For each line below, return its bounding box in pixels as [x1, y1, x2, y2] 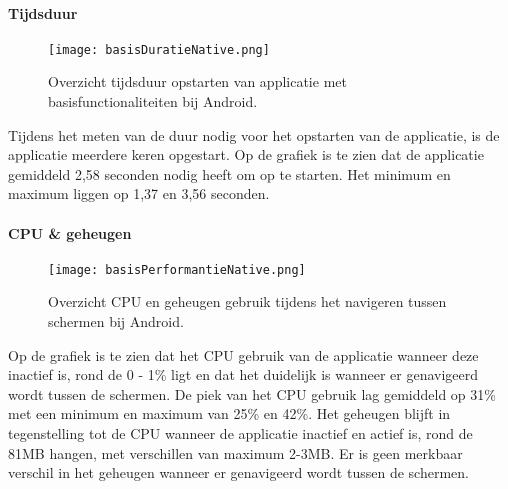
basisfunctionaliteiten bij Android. [48, 91, 258, 112]
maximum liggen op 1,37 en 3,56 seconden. [8, 183, 270, 204]
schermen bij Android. [48, 311, 184, 332]
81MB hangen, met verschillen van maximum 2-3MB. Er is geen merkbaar [8, 442, 463, 463]
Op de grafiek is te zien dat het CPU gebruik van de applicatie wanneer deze [8, 344, 479, 365]
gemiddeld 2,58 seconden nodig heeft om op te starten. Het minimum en [8, 163, 451, 184]
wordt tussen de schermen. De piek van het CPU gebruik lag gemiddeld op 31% [8, 383, 496, 404]
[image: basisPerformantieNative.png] [48, 262, 306, 277]
